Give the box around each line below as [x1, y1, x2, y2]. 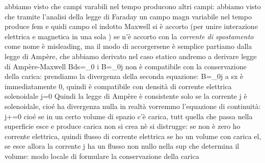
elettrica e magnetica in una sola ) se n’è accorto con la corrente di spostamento [5, 31, 254, 41]
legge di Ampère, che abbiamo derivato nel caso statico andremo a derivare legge [5, 50, 257, 61]
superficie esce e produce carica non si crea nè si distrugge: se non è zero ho [5, 121, 241, 131]
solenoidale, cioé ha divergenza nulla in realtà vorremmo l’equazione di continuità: [5, 100, 261, 111]
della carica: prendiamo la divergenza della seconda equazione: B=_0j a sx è [5, 71, 244, 81]
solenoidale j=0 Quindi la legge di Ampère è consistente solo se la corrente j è [5, 91, 247, 101]
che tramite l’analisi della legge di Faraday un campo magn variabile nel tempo [5, 11, 252, 21]
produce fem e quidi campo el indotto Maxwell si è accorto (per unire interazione [5, 21, 258, 32]
